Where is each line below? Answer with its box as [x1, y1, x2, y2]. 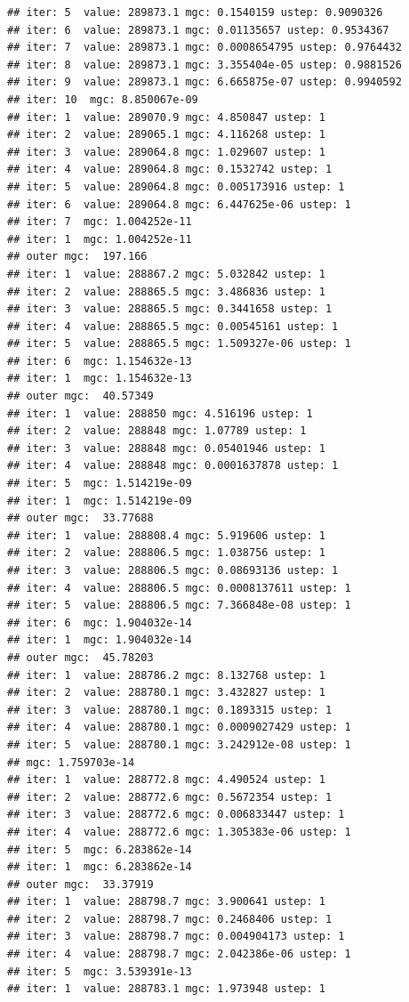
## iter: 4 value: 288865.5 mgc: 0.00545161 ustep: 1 [7, 319, 339, 333]
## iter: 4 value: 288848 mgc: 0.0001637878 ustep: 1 [7, 459, 339, 473]
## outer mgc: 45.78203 [7, 650, 154, 664]
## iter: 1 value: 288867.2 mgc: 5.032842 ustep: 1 [7, 267, 325, 280]
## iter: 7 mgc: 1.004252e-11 [7, 215, 192, 229]
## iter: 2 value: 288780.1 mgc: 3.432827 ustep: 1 [7, 686, 325, 699]
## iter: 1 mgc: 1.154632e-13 [7, 372, 192, 385]
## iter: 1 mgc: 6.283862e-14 [7, 861, 192, 874]
